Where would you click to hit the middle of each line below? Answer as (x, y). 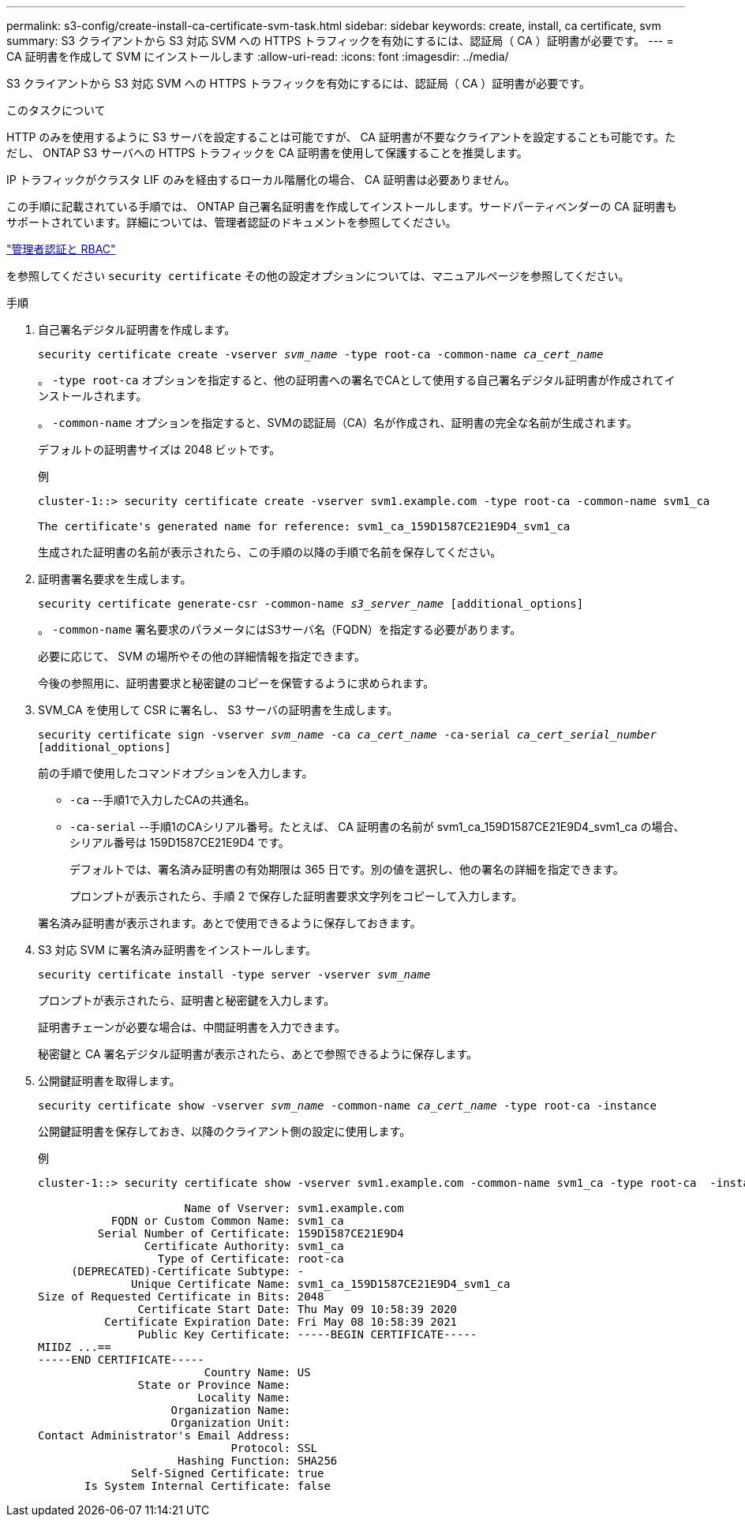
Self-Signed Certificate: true (228, 1473)
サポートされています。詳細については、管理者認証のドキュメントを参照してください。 (232, 222)
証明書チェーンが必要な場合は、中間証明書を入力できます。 (192, 1027)
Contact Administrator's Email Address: (165, 1435)
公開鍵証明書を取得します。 (109, 1081)
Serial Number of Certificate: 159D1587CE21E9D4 (251, 1233)
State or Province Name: (214, 1385)
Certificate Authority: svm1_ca (244, 1246)
